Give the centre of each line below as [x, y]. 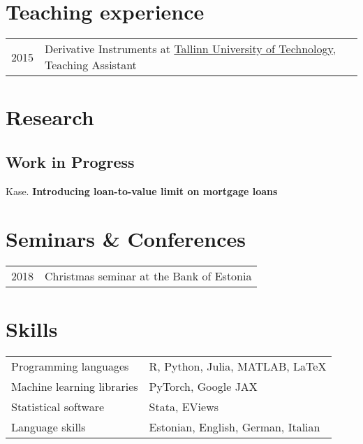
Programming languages [70, 366]
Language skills [49, 427]
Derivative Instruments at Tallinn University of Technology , [191, 49]
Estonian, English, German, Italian [235, 427]
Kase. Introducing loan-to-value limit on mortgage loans [142, 191]
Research [50, 117]
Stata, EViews [184, 406]
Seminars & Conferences [126, 239]
